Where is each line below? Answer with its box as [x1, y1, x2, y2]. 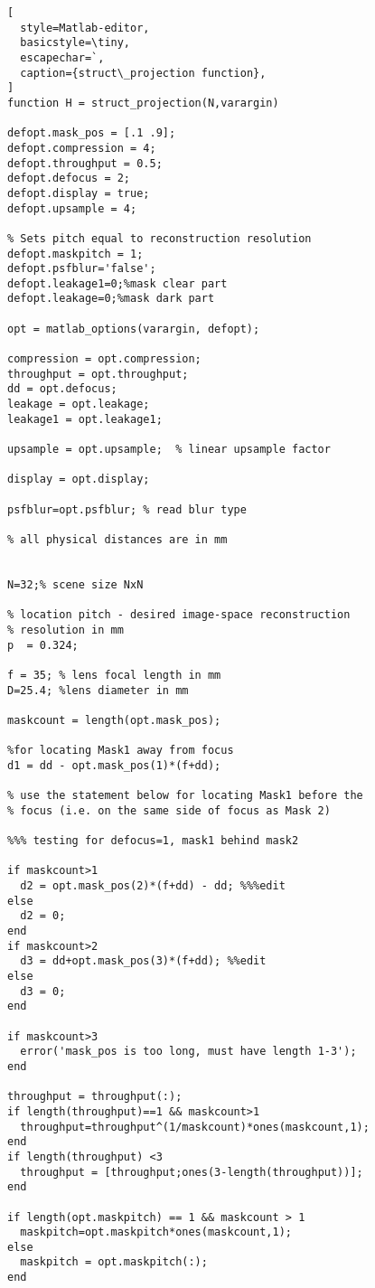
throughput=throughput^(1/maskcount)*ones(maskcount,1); [20, 1120, 370, 1133]
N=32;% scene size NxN [7, 578, 144, 591]
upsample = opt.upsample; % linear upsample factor [7, 443, 331, 456]
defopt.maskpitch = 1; [7, 247, 144, 260]
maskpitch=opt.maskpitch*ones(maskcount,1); [20, 1226, 292, 1239]
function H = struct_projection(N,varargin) [7, 96, 279, 109]
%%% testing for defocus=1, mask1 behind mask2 [7, 834, 299, 848]
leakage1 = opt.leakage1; [7, 412, 163, 426]
